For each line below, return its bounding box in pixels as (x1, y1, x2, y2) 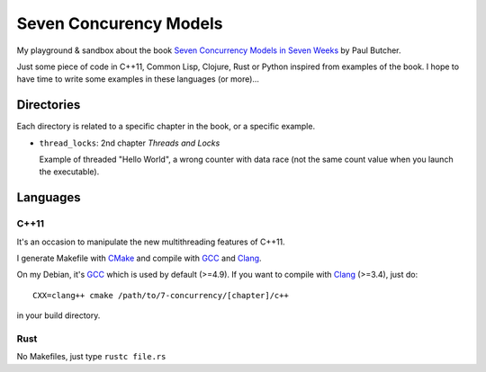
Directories (16, 97, 81, 112)
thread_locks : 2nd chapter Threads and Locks (39, 137, 220, 148)
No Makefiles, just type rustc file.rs (16, 351, 166, 362)
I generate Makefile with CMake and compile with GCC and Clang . (16, 252, 262, 263)
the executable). (39, 166, 100, 177)
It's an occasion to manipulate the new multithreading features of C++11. (16, 236, 285, 247)
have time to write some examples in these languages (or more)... (16, 74, 260, 84)
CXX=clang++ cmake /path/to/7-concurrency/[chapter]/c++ (32, 290, 290, 300)
